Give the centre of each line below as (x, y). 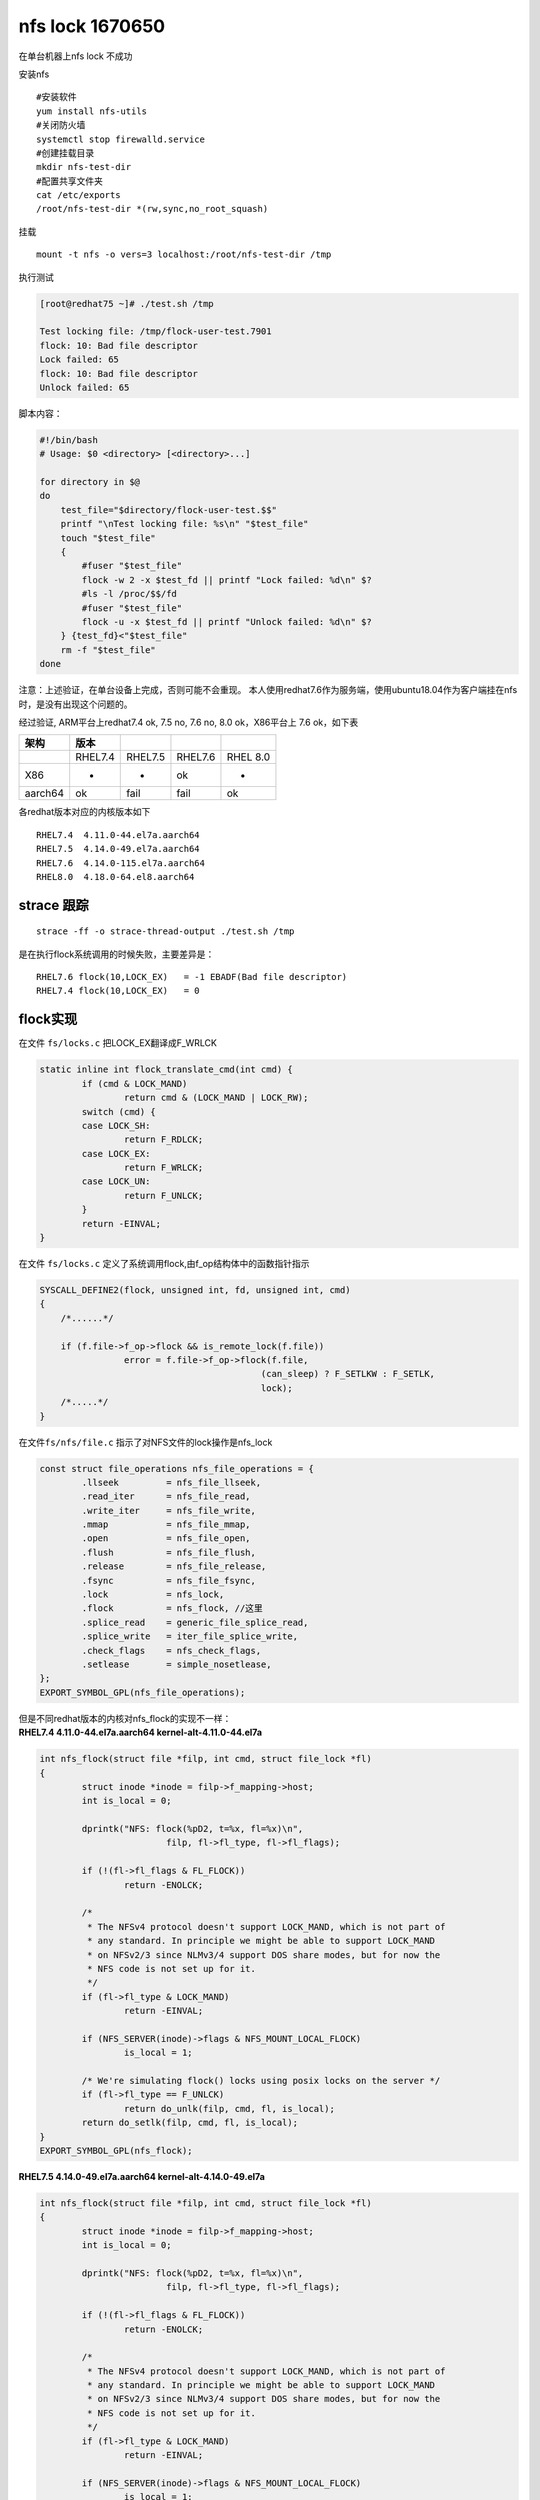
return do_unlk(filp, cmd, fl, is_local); (229, 2108)
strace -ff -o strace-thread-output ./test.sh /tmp (165, 931)
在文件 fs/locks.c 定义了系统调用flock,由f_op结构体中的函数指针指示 (164, 1264)
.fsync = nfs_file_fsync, (169, 1580)
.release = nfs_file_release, (174, 1566)
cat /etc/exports (78, 195)
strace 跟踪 (53, 905)
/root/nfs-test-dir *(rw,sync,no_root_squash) (152, 209)
